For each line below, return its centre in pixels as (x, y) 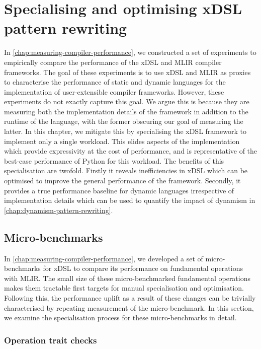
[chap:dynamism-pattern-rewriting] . (59, 210)
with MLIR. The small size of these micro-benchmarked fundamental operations (127, 278)
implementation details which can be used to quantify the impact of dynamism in (130, 200)
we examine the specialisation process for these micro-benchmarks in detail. (120, 318)
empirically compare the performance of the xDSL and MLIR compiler (113, 62)
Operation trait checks (51, 340)
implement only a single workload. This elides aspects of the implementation (122, 141)
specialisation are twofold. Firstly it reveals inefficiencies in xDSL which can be (126, 170)
